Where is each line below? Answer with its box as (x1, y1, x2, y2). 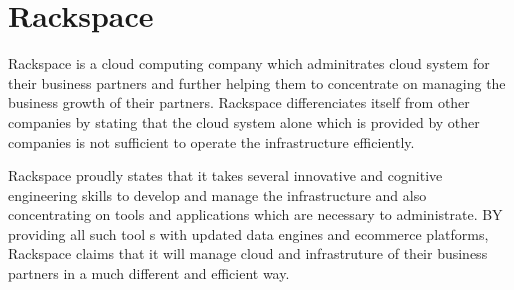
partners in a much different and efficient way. (8, 263, 290, 284)
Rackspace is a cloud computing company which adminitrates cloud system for (8, 53, 490, 74)
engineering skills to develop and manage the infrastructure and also (8, 184, 427, 205)
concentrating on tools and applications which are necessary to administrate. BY (8, 204, 503, 225)
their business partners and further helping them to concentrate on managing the (8, 72, 506, 93)
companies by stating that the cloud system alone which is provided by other (8, 111, 480, 132)
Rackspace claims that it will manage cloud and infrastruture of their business (8, 243, 488, 264)
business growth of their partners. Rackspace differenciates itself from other (8, 92, 470, 113)
